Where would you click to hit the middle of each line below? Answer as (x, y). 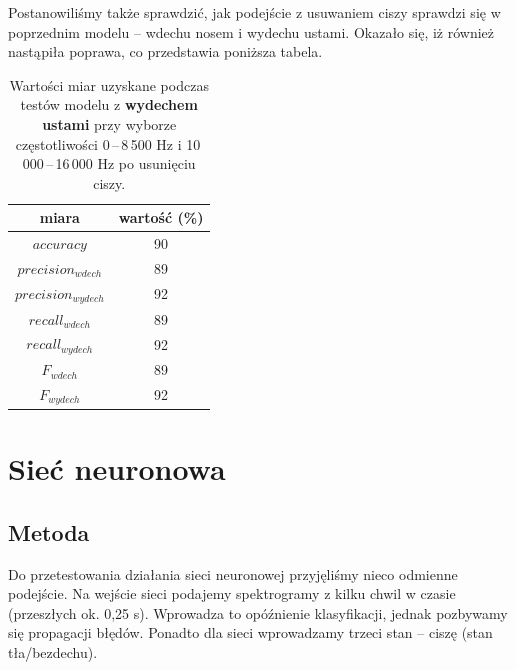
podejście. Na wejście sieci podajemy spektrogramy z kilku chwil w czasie (232, 593)
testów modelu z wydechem (109, 104)
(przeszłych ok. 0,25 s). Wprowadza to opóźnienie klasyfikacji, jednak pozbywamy (258, 612)
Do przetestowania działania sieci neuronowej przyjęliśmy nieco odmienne (233, 573)
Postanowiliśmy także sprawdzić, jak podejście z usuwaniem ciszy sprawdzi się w (254, 12)
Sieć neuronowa (117, 468)
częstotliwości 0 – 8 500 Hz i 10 (108, 143)
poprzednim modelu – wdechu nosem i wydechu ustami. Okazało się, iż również (251, 31)
